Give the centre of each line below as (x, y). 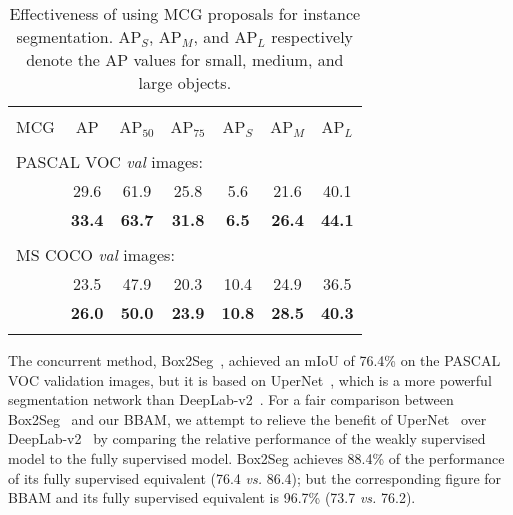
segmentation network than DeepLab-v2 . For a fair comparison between (231, 399)
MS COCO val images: (95, 254)
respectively (312, 36)
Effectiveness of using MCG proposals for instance (185, 13)
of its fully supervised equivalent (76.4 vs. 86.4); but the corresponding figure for (255, 477)
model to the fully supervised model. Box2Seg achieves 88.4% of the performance (256, 457)
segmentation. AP (79, 36)
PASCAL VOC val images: (109, 161)
